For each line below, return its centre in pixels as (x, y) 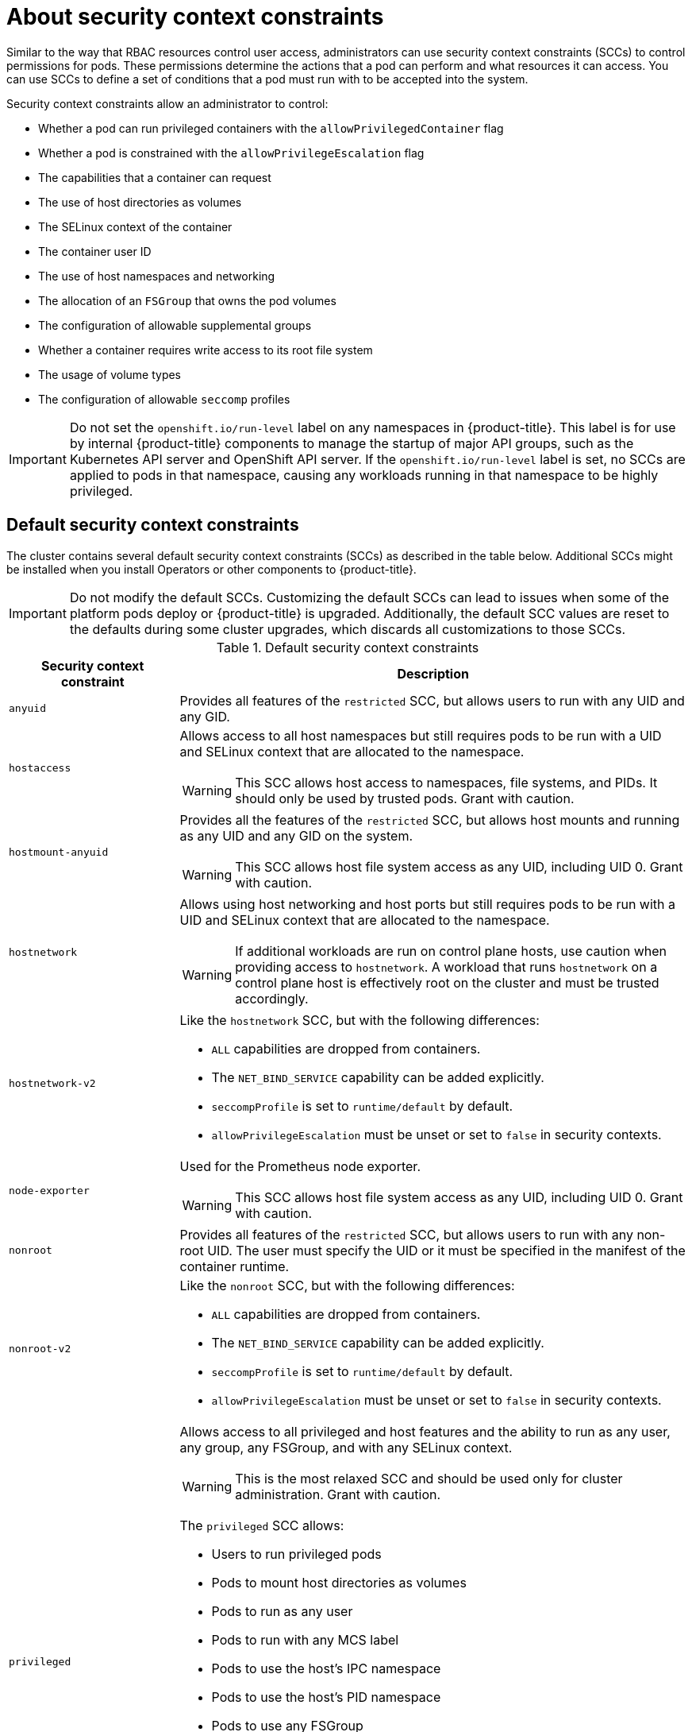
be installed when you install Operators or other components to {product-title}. (211, 569)
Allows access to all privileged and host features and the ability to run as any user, (425, 1431)
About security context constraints (195, 17)
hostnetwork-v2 (52, 1084)
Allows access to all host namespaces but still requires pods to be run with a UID (421, 735)
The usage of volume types (110, 374)
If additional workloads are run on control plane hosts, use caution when (451, 951)
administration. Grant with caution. (338, 1494)
